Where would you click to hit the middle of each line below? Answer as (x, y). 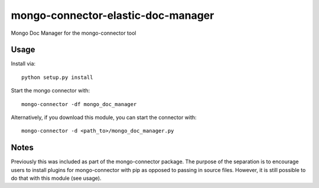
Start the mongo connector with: (51, 91)
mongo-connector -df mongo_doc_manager (79, 104)
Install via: (23, 64)
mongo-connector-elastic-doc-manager (113, 15)
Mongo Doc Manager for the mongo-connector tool (74, 33)
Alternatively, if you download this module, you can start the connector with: (104, 117)
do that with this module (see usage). (56, 178)
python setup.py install (57, 77)
